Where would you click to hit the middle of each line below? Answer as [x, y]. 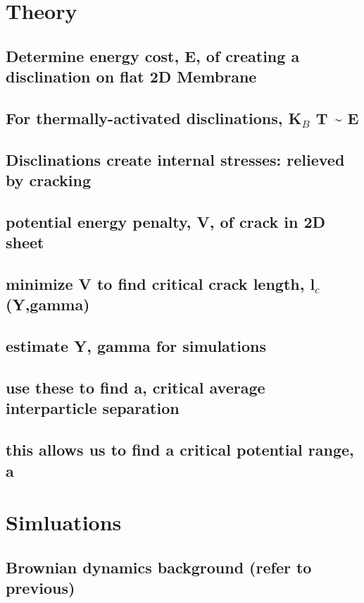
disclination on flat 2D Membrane [131, 77]
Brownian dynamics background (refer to [159, 567]
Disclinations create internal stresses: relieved [175, 159]
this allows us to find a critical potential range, [180, 450]
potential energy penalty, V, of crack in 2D [166, 221]
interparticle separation [93, 408]
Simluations [64, 522]
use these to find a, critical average [136, 388]
